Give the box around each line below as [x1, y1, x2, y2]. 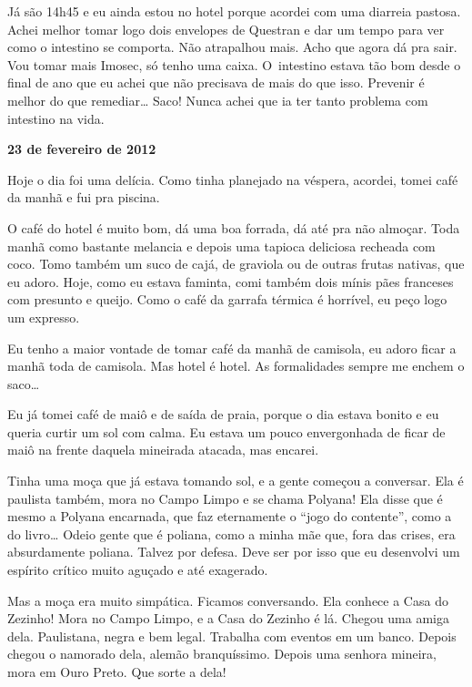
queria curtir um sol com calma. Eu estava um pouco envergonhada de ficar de [7, 422, 446, 441]
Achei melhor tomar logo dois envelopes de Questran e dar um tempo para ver [7, 19, 445, 38]
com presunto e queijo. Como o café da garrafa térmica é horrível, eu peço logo [7, 290, 447, 309]
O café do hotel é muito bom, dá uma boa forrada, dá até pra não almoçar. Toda [7, 218, 460, 237]
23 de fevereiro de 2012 [7, 139, 156, 159]
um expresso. [7, 307, 80, 326]
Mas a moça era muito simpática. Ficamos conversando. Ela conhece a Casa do [7, 590, 448, 610]
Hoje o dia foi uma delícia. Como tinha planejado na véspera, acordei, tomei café [7, 169, 458, 189]
